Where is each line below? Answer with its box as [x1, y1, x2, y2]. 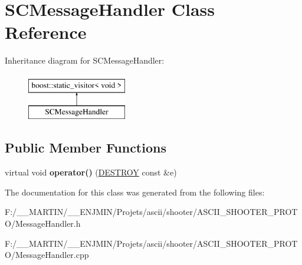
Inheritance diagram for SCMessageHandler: [5, 54, 165, 67]
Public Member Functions [5, 138, 166, 157]
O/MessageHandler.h [5, 217, 81, 230]
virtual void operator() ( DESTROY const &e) [5, 166, 177, 178]
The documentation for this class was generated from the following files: [5, 185, 265, 198]
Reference [5, 20, 87, 44]
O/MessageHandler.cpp [5, 249, 89, 261]
